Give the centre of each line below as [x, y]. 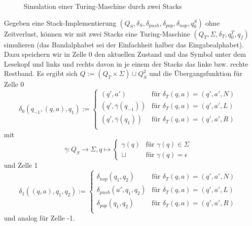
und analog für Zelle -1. [39, 218]
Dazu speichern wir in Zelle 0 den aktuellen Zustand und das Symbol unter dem [125, 54]
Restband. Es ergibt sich [41, 73]
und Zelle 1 [21, 165]
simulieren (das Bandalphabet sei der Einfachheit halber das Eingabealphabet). [124, 44]
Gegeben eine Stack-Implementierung [60, 22]
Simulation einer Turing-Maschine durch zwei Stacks [103, 6]
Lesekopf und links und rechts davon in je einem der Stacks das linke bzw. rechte [126, 63]
